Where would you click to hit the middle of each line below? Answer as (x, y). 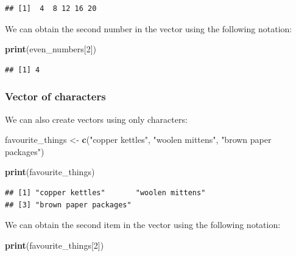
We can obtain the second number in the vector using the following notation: (149, 28)
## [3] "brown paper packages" (68, 205)
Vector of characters (55, 96)
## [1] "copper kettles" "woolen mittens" (105, 192)
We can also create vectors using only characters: (96, 119)
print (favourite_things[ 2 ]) (55, 245)
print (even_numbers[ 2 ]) (51, 49)
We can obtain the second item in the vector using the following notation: (143, 225)
